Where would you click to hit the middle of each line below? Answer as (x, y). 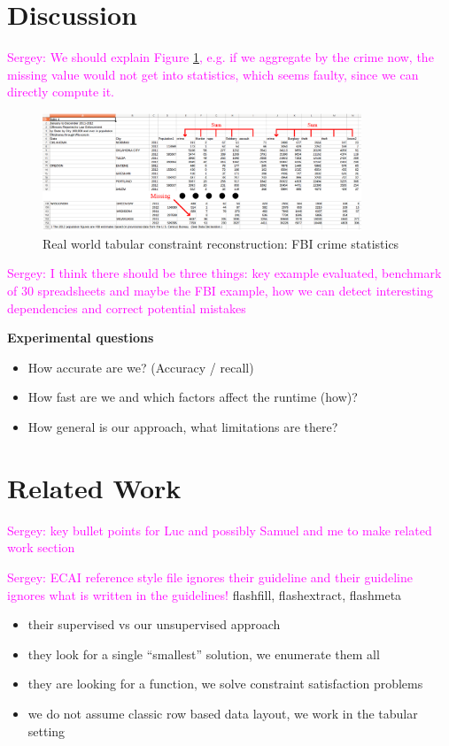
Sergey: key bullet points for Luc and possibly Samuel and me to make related (220, 530)
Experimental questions (81, 338)
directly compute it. (61, 92)
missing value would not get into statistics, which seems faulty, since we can (213, 74)
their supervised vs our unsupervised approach (154, 624)
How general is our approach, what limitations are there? (183, 427)
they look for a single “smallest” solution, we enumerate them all (204, 654)
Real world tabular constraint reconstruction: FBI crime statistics (221, 243)
